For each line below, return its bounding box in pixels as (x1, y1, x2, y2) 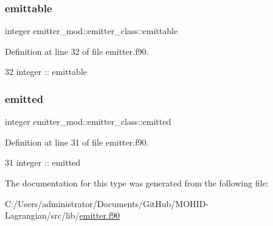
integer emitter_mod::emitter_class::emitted (5, 115, 171, 128)
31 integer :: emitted (5, 156, 81, 169)
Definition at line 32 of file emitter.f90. (5, 44, 149, 57)
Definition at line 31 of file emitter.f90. (5, 135, 149, 148)
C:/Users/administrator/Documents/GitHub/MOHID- (5, 197, 209, 210)
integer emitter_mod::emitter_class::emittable (5, 24, 178, 37)
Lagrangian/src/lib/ (5, 209, 80, 222)
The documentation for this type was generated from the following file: (5, 177, 269, 189)
